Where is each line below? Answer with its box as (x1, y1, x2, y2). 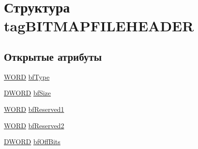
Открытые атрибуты (4, 49, 102, 64)
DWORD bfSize (4, 88, 51, 98)
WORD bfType (4, 71, 50, 81)
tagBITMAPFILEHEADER (4, 16, 194, 36)
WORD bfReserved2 (4, 120, 64, 130)
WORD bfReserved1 (4, 104, 64, 114)
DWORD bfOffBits (4, 136, 61, 147)
